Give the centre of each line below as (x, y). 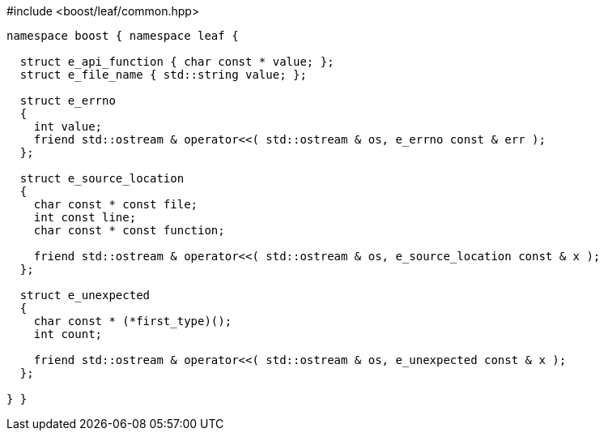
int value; (68, 126)
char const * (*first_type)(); (133, 321)
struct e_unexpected (85, 295)
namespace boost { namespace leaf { (123, 36)
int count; (68, 334)
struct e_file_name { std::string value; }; (163, 75)
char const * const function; (129, 230)
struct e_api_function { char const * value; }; (177, 62)
